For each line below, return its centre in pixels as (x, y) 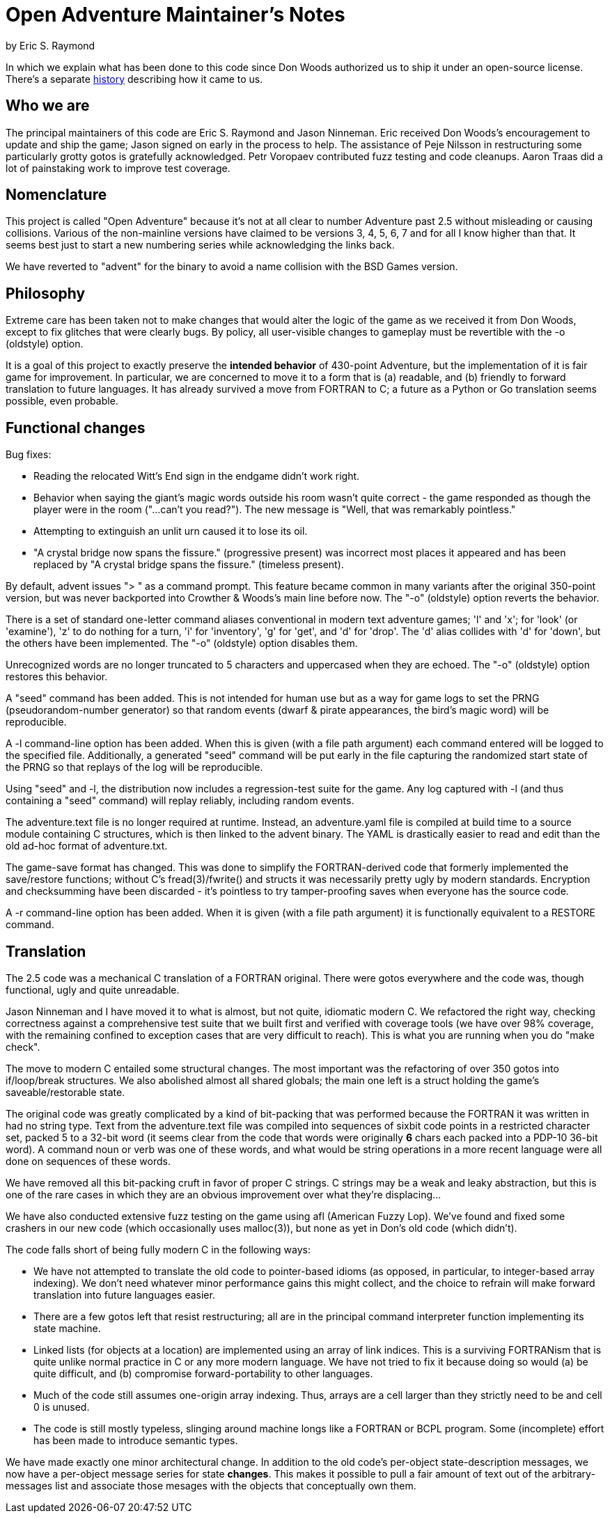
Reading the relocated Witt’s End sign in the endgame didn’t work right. (197, 476)
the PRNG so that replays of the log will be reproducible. (134, 767)
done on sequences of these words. (88, 1161)
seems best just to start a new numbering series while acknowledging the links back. (200, 245)
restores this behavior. (57, 677)
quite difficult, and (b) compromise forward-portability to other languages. (203, 1373)
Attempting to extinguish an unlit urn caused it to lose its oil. (171, 531)
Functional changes (76, 428)
